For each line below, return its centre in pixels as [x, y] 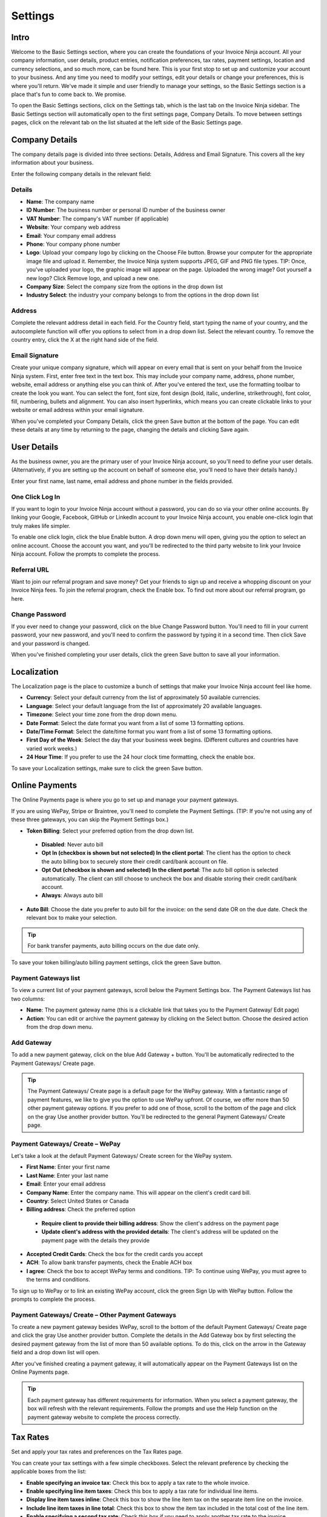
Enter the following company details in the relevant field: [81, 174]
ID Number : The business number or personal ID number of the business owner [126, 210]
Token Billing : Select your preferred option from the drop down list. [110, 831]
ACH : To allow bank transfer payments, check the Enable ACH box [109, 1263]
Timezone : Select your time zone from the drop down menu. [102, 715]
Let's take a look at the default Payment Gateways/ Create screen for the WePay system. [122, 1156]
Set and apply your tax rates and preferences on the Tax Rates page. [97, 1452]
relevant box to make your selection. [72, 918]
